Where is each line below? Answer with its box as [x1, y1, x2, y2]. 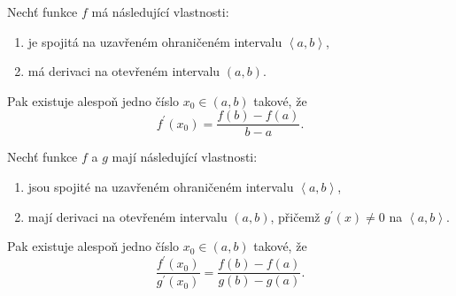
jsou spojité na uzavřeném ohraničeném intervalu [27, 178, 294, 196]
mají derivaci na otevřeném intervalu [27, 207, 228, 225]
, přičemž [270, 207, 321, 225]
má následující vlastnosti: [91, 3, 229, 20]
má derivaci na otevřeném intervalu [27, 62, 220, 80]
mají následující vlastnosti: [112, 148, 258, 166]
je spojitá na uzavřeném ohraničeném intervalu [27, 32, 282, 50]
